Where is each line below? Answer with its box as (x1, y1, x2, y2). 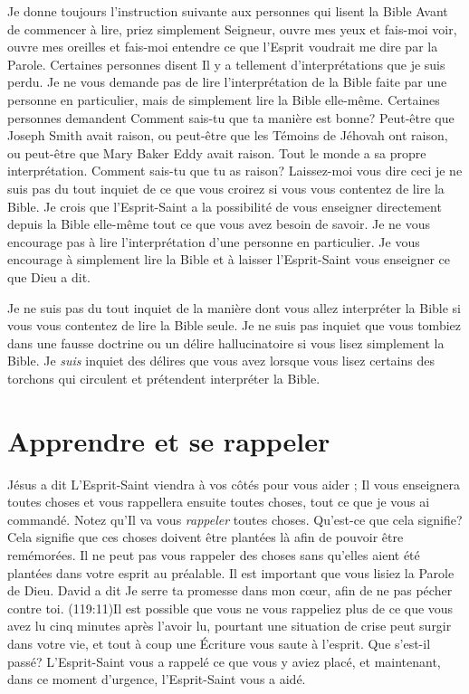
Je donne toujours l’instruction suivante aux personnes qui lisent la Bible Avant (7, 2, 448, 20)
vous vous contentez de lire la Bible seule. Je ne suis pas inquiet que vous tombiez (7, 316, 462, 335)
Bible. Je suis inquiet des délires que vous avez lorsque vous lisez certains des (7, 351, 435, 370)
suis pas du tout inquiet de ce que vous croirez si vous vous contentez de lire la (7, 178, 445, 197)
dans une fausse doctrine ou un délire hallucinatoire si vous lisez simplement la (7, 333, 445, 352)
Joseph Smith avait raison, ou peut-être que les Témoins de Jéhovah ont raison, (7, 126, 448, 145)
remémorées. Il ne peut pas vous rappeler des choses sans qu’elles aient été (7, 545, 420, 564)
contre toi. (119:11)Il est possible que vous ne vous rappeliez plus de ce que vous (7, 598, 454, 617)
